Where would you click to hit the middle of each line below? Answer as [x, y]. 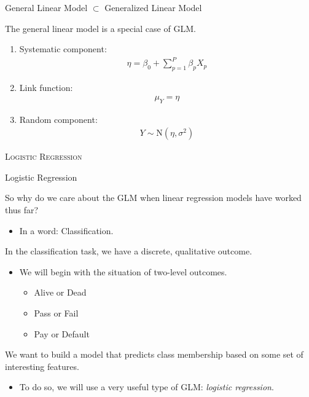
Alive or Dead [60, 292]
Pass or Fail [56, 312]
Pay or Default [62, 333]
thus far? [22, 209]
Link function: [46, 88]
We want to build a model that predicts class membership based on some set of [154, 354]
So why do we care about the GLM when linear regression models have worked [153, 198]
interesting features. [42, 366]
